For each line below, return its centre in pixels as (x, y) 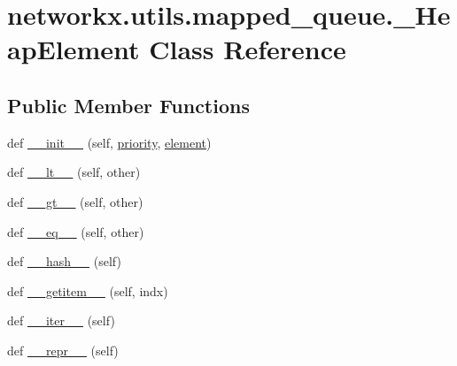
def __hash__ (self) (64, 261)
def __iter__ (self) (61, 320)
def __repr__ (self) (63, 350)
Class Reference (248, 49)
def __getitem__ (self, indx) (88, 290)
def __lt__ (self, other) (74, 172)
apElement (74, 49)
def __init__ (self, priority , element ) (109, 142)
